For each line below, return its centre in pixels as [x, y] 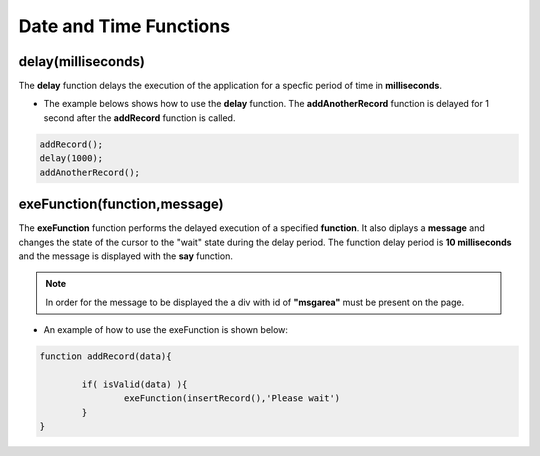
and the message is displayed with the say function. [126, 256]
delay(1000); [71, 158]
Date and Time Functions [124, 26]
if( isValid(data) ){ [134, 384]
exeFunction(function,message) [121, 204]
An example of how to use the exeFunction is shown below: [166, 330]
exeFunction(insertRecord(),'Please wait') [232, 398]
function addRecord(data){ [105, 356]
